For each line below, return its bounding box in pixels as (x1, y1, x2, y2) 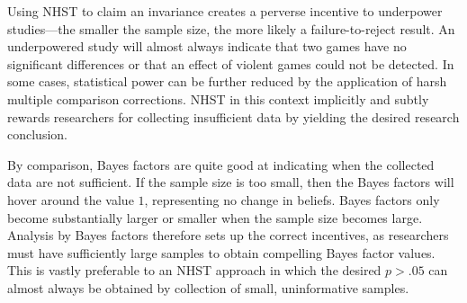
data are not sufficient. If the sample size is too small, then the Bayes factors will (7, 173, 454, 192)
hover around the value (7, 190, 134, 209)
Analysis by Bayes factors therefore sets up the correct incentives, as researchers (7, 226, 449, 245)
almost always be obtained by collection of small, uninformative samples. (7, 278, 409, 297)
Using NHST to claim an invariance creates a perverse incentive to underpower (7, 2, 443, 20)
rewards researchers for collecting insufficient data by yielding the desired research (7, 107, 460, 126)
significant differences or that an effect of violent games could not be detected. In (7, 54, 454, 73)
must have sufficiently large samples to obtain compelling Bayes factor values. (7, 243, 436, 262)
